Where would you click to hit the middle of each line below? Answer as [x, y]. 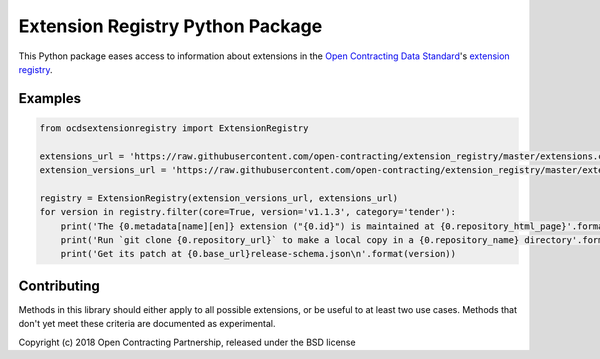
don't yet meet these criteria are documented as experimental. [147, 324]
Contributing [59, 285]
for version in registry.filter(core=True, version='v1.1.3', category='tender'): [248, 212]
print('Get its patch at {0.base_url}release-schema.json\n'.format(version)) [258, 254]
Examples [50, 98]
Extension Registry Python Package [170, 26]
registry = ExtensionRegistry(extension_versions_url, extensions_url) [219, 198]
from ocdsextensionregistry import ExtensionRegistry [174, 128]
